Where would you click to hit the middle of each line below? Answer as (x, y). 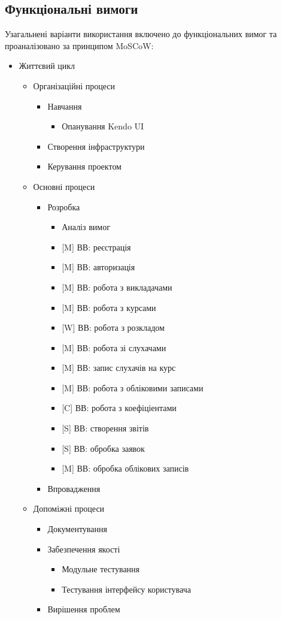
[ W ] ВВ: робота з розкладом (113, 327)
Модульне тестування (101, 569)
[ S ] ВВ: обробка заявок (103, 448)
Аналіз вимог (86, 227)
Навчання (65, 106)
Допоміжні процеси (69, 508)
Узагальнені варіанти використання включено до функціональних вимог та (141, 34)
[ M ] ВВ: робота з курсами (109, 307)
